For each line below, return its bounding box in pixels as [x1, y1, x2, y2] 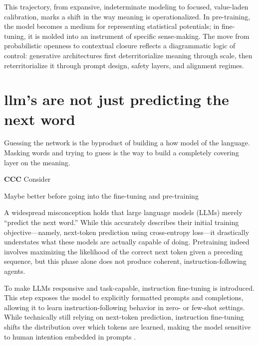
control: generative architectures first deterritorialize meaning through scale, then [4, 50, 253, 60]
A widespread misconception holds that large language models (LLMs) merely [4, 207, 243, 218]
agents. [4, 266, 25, 276]
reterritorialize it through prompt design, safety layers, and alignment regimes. [4, 60, 244, 70]
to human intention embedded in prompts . [4, 331, 136, 342]
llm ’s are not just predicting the [4, 89, 229, 110]
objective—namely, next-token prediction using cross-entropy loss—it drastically [4, 227, 250, 237]
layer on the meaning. [4, 157, 70, 167]
